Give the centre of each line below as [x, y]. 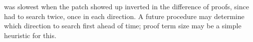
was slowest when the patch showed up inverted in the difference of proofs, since [126, 6]
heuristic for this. [30, 35]
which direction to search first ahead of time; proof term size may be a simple [123, 26]
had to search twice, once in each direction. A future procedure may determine [124, 16]
